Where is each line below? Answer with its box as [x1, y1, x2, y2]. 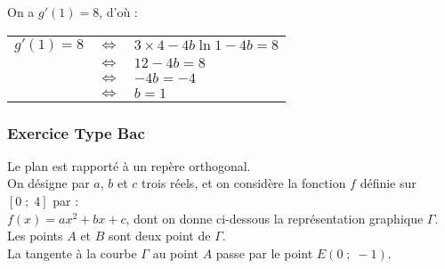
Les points [7, 226, 63, 245]
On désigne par [7, 174, 90, 192]
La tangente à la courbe [7, 243, 137, 262]
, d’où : [99, 3, 138, 20]
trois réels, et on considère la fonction [142, 174, 346, 192]
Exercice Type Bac [7, 121, 145, 143]
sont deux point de [109, 226, 211, 245]
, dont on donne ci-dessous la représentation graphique [125, 208, 424, 227]
